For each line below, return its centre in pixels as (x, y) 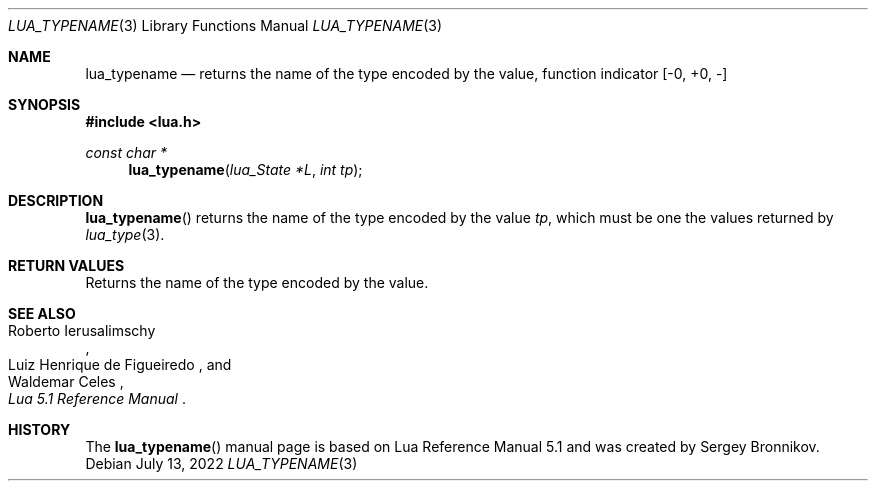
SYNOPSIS (44, 104)
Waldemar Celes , (66, 381)
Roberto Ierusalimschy (82, 330)
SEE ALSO (42, 313)
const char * (126, 152)
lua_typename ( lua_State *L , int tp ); (245, 169)
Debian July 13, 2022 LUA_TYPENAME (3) (221, 463)
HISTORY (39, 429)
